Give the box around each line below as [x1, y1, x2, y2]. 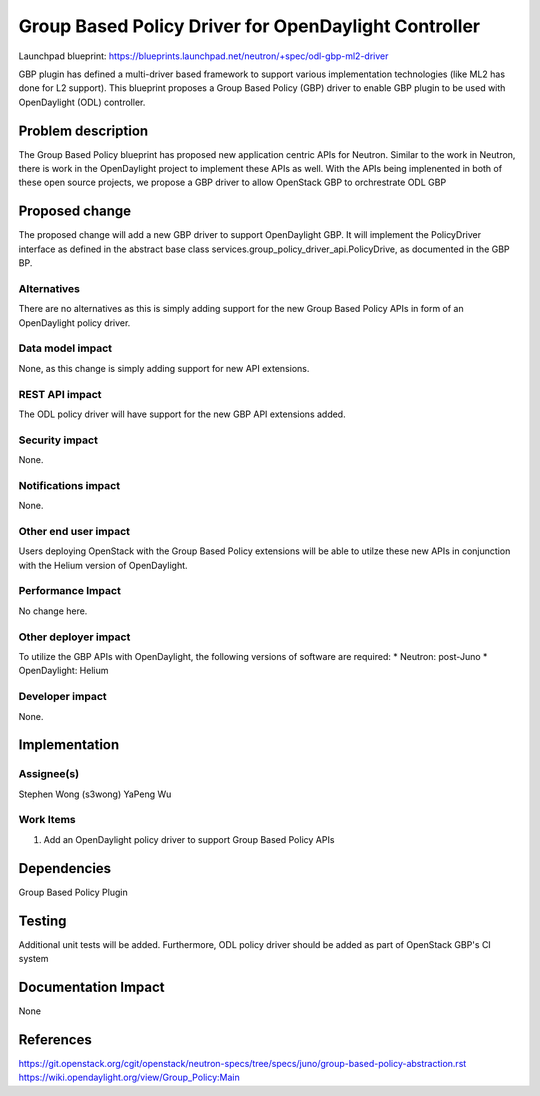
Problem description [18, 122, 149, 139]
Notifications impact [18, 478, 120, 492]
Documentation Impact [18, 978, 165, 995]
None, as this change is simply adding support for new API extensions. [18, 362, 310, 374]
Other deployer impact [18, 630, 131, 644]
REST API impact [18, 387, 102, 401]
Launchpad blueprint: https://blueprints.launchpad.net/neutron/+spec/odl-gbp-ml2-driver [18, 50, 389, 62]
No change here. [18, 605, 88, 617]
